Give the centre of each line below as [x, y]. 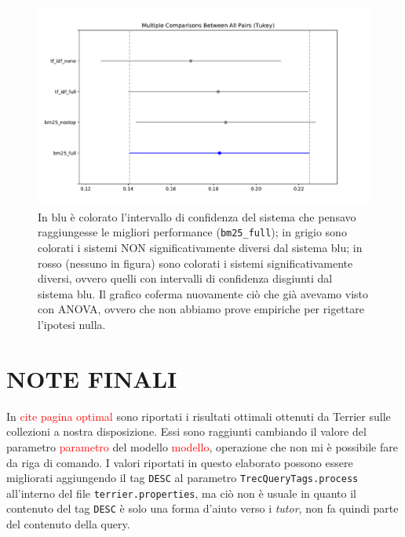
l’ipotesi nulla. [72, 325]
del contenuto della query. [68, 524]
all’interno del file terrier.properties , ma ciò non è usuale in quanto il [181, 493]
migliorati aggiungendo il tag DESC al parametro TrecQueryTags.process [182, 478]
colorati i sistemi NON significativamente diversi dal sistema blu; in [200, 248]
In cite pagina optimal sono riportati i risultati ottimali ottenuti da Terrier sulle [199, 416]
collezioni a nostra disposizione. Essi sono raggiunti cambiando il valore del [186, 431]
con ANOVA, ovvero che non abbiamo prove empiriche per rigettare [201, 309]
